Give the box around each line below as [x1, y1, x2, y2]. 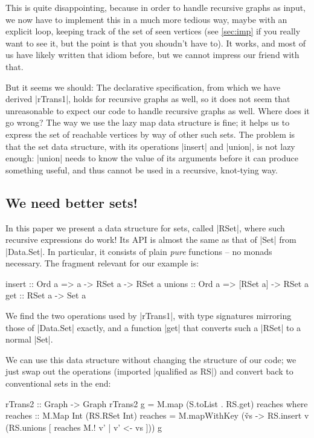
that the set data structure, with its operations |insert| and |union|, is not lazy [5, 140, 295, 152]
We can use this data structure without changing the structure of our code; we [5, 353, 296, 366]
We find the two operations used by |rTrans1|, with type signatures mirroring [5, 309, 292, 322]
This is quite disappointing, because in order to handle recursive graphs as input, [5, 1, 306, 13]
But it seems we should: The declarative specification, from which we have [5, 80, 281, 93]
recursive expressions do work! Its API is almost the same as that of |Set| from [5, 233, 296, 246]
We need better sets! [5, 193, 138, 211]
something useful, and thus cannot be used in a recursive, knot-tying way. [5, 163, 278, 176]
